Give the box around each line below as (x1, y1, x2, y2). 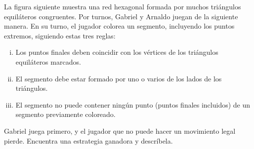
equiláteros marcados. (15, 56, 81, 67)
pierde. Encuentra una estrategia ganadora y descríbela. (4, 135, 173, 146)
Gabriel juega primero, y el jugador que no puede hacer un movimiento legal (4, 125, 236, 136)
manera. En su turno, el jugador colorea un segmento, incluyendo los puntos (4, 21, 235, 31)
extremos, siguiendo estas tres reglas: (4, 30, 116, 40)
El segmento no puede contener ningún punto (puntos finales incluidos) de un (15, 99, 251, 110)
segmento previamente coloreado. (15, 109, 116, 119)
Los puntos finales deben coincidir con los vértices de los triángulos (15, 47, 218, 57)
